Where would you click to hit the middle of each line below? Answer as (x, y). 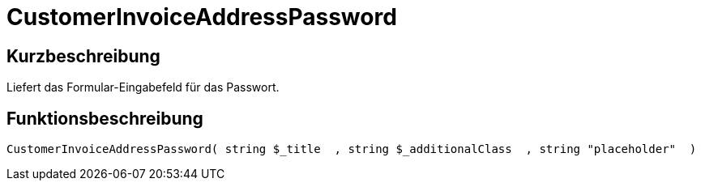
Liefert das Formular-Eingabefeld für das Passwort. (143, 87)
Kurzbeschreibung (83, 56)
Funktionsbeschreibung (105, 118)
